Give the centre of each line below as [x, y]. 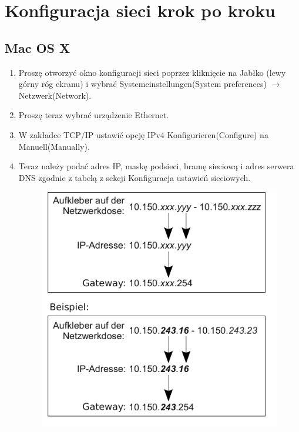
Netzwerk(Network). [55, 95]
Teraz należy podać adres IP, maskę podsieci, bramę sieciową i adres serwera [156, 166]
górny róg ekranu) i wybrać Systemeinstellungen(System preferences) [142, 84]
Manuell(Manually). [54, 146]
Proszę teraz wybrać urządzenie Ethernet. [94, 115]
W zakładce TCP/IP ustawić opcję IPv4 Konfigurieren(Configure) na [143, 134]
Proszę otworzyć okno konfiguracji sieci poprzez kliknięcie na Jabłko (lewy [152, 72]
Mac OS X [38, 47]
